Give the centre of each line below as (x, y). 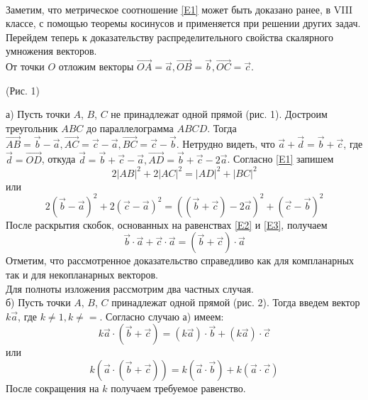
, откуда (58, 159)
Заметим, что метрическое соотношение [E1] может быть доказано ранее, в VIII (179, 9)
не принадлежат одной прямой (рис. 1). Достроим (219, 114)
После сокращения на (52, 388)
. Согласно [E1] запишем (280, 159)
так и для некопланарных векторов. (82, 274)
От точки (25, 66)
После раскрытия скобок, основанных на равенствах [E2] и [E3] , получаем (167, 224)
